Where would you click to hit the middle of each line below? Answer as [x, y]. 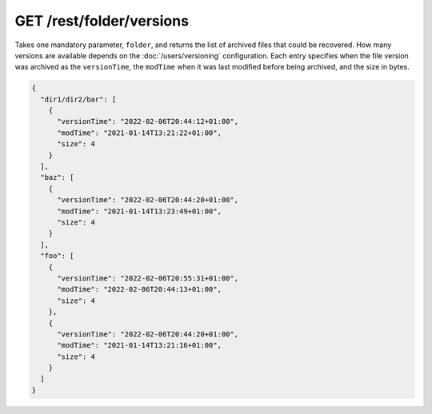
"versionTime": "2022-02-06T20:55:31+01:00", [148, 278]
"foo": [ [57, 256]
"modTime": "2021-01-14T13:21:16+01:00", [139, 345]
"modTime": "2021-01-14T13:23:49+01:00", [139, 211]
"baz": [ [57, 177]
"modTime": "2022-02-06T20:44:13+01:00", [139, 289]
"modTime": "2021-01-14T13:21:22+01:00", [139, 133]
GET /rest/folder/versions [102, 21]
